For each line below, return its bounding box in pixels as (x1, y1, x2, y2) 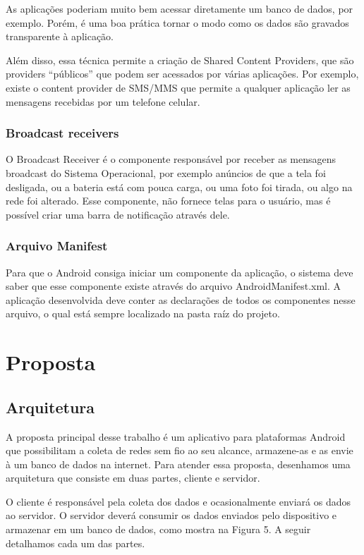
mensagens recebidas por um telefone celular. (6, 94, 200, 109)
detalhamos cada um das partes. (6, 535, 145, 550)
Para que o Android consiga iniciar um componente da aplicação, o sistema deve (6, 264, 353, 279)
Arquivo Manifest (6, 237, 108, 255)
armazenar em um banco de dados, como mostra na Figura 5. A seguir (6, 522, 311, 537)
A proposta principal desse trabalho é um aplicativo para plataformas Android (6, 429, 346, 444)
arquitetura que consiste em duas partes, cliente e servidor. (6, 470, 260, 485)
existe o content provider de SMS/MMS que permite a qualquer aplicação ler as (6, 80, 351, 94)
